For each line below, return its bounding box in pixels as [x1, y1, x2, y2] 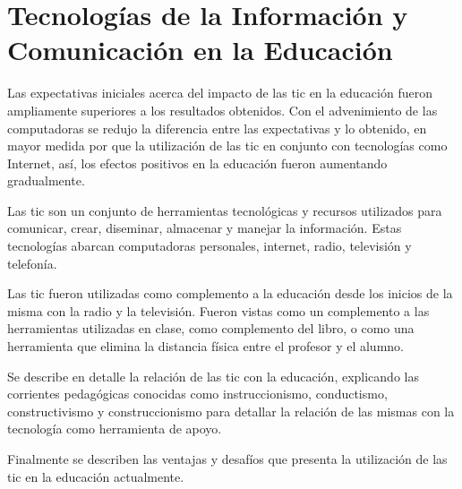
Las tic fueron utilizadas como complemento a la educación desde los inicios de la [7, 284, 453, 303]
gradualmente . [7, 171, 85, 190]
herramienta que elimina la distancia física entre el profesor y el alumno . [7, 337, 404, 356]
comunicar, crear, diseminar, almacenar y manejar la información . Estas [7, 219, 402, 237]
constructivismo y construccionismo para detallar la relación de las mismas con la [7, 401, 455, 420]
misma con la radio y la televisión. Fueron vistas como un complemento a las [7, 301, 430, 320]
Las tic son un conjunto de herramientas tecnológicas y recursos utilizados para [7, 201, 442, 219]
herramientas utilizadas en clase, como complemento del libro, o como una [7, 319, 415, 338]
